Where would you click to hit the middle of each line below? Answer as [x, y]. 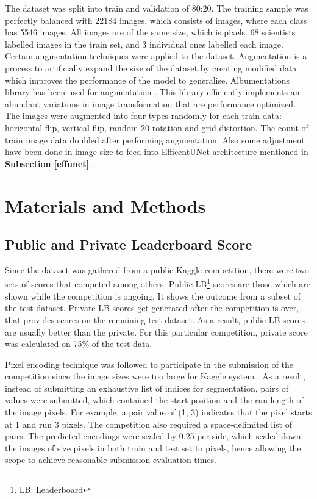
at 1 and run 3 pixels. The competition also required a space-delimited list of [148, 424]
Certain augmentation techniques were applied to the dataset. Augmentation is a [156, 56]
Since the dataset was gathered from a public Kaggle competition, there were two [157, 269]
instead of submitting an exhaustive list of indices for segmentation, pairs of [147, 388]
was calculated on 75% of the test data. [79, 344]
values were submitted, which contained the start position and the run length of [154, 400]
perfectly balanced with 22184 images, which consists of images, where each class [156, 20]
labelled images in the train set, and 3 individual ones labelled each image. [144, 44]
